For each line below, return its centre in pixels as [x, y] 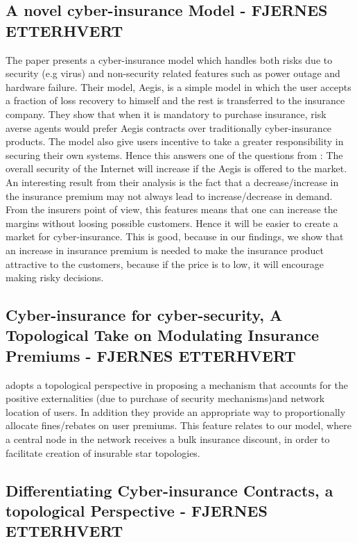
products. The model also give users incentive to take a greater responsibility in [175, 141]
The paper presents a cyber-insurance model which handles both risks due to [169, 59]
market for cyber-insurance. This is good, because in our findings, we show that [175, 236]
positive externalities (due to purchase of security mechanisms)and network [165, 398]
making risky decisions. [55, 277]
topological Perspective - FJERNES [137, 511]
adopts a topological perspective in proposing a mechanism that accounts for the [177, 384]
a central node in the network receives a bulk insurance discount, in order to [168, 439]
